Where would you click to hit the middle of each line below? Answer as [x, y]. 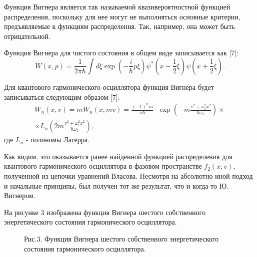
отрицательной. [27, 36]
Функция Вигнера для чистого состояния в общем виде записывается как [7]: [121, 53]
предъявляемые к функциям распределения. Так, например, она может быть [119, 26]
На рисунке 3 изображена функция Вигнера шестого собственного [105, 212]
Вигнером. [20, 195]
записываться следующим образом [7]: [62, 97]
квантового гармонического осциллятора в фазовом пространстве [103, 166]
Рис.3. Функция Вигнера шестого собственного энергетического [121, 238]
